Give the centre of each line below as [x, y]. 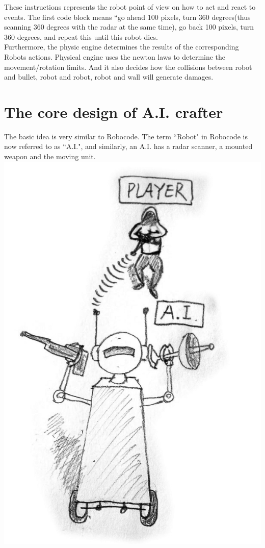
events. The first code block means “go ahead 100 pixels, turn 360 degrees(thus [127, 17]
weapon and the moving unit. [50, 156]
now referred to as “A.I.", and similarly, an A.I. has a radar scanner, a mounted [128, 146]
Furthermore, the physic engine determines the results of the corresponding [122, 47]
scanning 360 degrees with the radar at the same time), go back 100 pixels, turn [129, 27]
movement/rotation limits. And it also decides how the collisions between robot [128, 67]
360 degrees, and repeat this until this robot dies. [81, 36]
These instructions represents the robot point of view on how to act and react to [130, 7]
